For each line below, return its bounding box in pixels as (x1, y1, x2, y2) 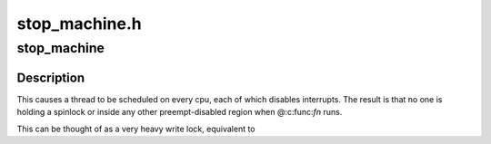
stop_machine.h (16, 14, 142, 34)
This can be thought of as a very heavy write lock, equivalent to (16, 123, 256, 134)
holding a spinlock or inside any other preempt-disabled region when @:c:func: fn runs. (16, 107, 343, 118)
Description (16, 70, 85, 85)
